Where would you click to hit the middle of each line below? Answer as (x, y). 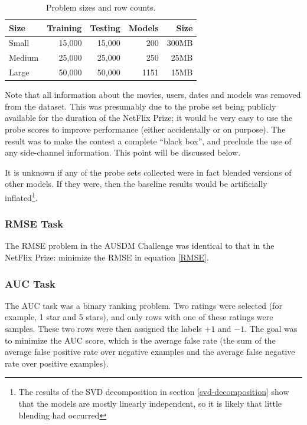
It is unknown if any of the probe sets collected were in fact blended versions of (148, 172)
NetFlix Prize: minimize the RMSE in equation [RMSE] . (107, 257)
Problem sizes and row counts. (101, 7)
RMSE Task (34, 224)
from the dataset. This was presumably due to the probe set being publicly (141, 106)
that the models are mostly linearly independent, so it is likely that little (150, 403)
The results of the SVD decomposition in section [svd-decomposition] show (154, 392)
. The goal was (271, 329)
